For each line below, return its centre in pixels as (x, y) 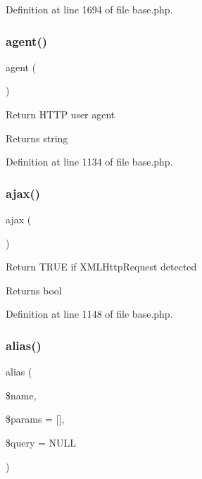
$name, (21, 395)
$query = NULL (41, 442)
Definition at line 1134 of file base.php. (89, 162)
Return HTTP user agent (61, 114)
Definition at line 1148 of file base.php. (89, 314)
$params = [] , (35, 419)
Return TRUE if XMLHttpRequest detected (101, 267)
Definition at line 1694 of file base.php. (89, 9)
